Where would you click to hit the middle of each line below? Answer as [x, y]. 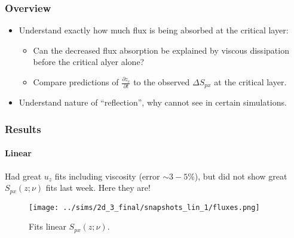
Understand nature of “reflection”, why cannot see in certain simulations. [153, 102]
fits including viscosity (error [107, 176]
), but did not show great [241, 176]
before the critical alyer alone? [89, 62]
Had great [23, 176]
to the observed [162, 82]
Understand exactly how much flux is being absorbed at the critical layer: [154, 30]
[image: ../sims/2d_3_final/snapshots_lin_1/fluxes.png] [144, 207]
